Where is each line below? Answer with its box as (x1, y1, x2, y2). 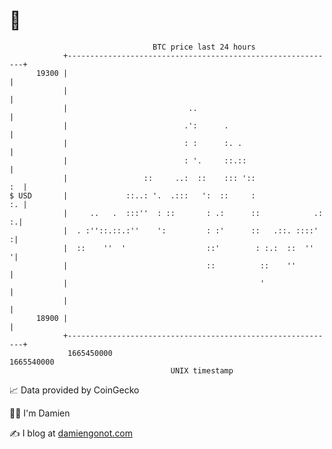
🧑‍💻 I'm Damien (9, 407, 71, 419)
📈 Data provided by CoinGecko (9, 384, 140, 396)
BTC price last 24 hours (152, 42, 256, 52)
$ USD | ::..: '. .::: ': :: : (9, 190, 256, 201)
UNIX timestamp (170, 365, 234, 376)
